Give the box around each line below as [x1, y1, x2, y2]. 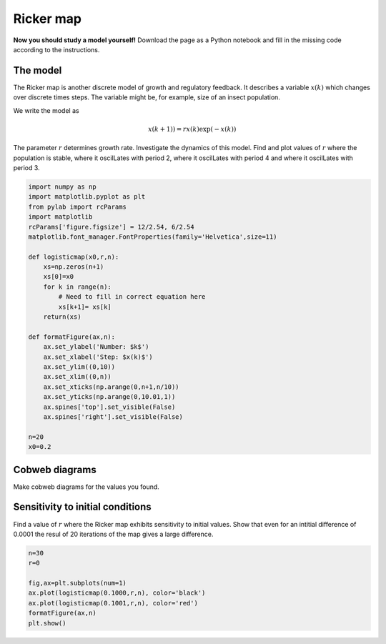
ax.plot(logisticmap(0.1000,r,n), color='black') [28, 589, 206, 597]
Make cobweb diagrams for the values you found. [13, 482, 160, 491]
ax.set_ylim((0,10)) [43, 363, 116, 371]
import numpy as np [28, 182, 96, 191]
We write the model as [13, 106, 79, 114]
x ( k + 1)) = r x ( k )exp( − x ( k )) [147, 125, 237, 133]
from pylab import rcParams [28, 202, 127, 211]
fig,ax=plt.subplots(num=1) [28, 579, 127, 588]
